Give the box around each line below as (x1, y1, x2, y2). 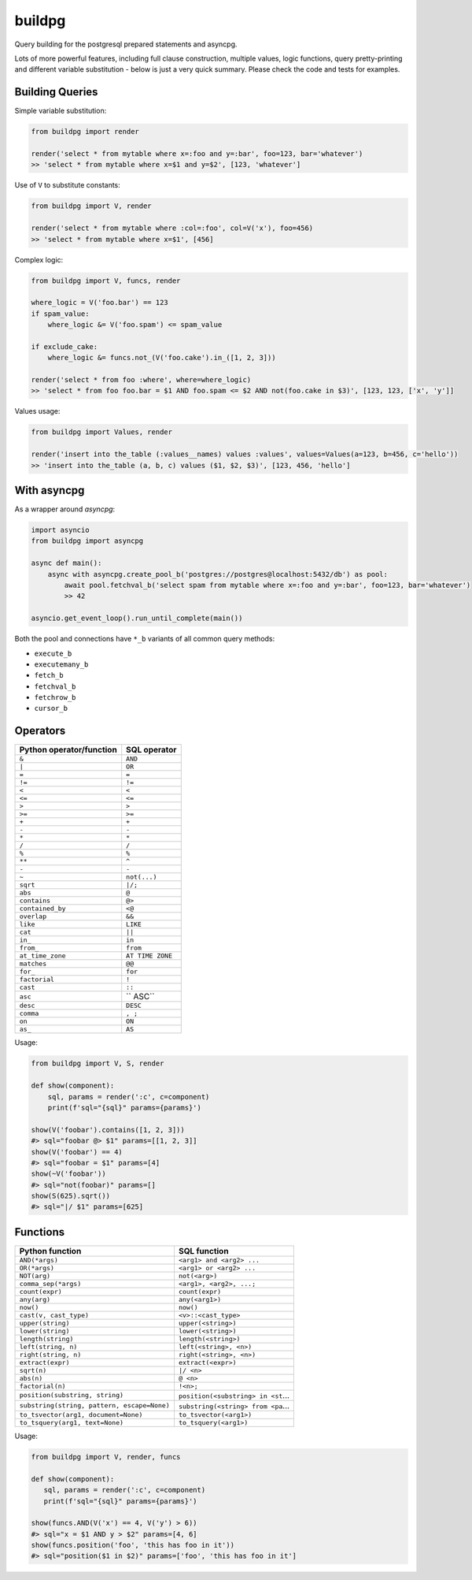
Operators (14, 724, 66, 738)
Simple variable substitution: (14, 106, 107, 116)
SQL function (178, 1245, 229, 1256)
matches (19, 960, 47, 968)
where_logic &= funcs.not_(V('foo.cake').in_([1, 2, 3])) (47, 353, 276, 362)
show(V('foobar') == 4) (31, 1147, 124, 1156)
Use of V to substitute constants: (14, 180, 121, 190)
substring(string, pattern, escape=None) (19, 1401, 170, 1410)
